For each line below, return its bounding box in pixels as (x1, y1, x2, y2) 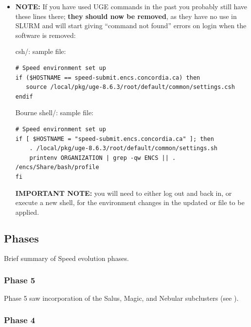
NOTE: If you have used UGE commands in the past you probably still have (15, 1, 248, 11)
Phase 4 (4, 313, 36, 326)
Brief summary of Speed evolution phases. (4, 253, 129, 263)
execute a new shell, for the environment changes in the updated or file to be (15, 197, 245, 207)
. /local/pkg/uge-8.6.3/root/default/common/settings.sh (29, 145, 218, 152)
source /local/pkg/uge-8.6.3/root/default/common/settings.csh (26, 84, 235, 91)
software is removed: (15, 30, 76, 40)
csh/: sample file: (15, 46, 66, 56)
